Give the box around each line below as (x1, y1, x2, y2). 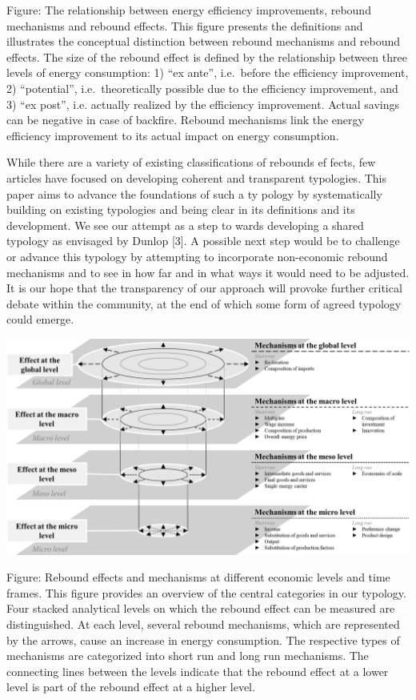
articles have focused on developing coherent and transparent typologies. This (6, 169, 386, 186)
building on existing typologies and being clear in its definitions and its (6, 201, 355, 218)
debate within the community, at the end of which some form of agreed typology (6, 295, 402, 312)
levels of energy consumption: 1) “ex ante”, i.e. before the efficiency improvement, (6, 64, 409, 81)
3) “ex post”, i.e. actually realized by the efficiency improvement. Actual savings (6, 95, 400, 112)
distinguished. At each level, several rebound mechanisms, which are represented (6, 615, 400, 632)
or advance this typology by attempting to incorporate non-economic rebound (6, 247, 388, 264)
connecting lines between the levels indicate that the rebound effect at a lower (6, 662, 389, 679)
